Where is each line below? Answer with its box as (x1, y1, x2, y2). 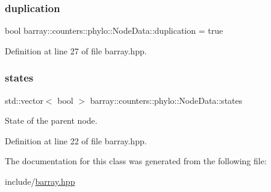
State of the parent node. (5, 114, 98, 127)
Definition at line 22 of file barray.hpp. (5, 134, 147, 147)
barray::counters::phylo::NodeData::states (90, 94, 243, 106)
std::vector (5, 94, 43, 106)
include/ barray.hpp (5, 175, 75, 187)
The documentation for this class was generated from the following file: (5, 155, 267, 167)
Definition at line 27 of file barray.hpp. (5, 44, 147, 57)
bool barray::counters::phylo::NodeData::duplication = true (5, 24, 223, 37)
